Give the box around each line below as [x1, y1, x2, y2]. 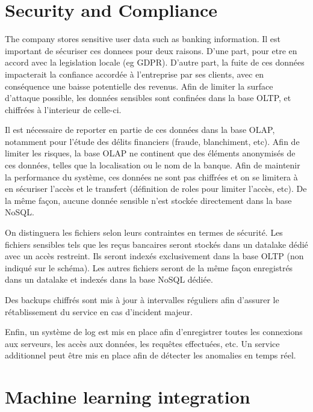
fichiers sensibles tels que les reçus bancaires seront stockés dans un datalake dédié [5, 238, 308, 250]
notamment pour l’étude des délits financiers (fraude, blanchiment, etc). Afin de [5, 135, 300, 147]
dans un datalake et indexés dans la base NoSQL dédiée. [5, 273, 213, 286]
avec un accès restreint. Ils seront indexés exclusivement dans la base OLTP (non [5, 250, 304, 262]
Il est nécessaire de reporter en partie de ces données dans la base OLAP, [5, 123, 275, 136]
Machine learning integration [5, 384, 250, 409]
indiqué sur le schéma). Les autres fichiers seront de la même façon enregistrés [5, 261, 293, 274]
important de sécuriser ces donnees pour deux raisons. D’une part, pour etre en [5, 44, 297, 57]
